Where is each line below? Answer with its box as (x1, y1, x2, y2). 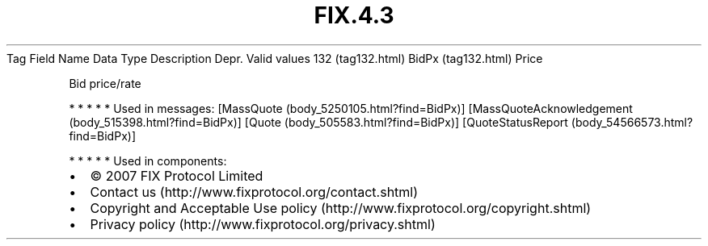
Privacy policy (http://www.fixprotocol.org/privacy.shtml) (90, 215, 436, 232)
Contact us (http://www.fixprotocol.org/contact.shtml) (90, 183, 419, 200)
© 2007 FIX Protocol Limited (90, 167, 263, 184)
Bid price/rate (69, 76, 141, 90)
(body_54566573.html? (571, 115, 693, 129)
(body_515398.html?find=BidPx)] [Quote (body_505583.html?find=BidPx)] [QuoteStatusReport (69, 115, 568, 129)
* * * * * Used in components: (69, 153, 227, 168)
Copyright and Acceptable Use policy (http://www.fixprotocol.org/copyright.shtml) (90, 199, 592, 216)
